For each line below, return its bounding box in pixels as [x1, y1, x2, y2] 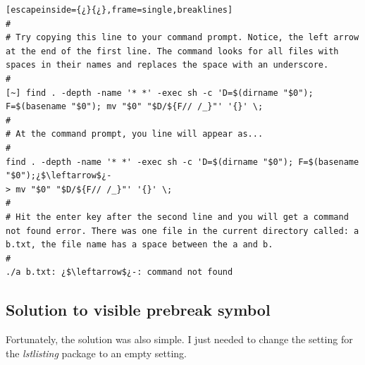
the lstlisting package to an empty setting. [6, 345, 187, 360]
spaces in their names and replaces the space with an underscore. [6, 60, 329, 70]
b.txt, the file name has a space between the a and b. [6, 240, 273, 250]
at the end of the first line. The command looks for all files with [6, 46, 339, 56]
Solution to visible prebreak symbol [6, 299, 271, 321]
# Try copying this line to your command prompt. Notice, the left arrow [6, 32, 359, 43]
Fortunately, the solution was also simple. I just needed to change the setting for [6, 332, 353, 347]
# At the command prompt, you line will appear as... [6, 129, 264, 140]
